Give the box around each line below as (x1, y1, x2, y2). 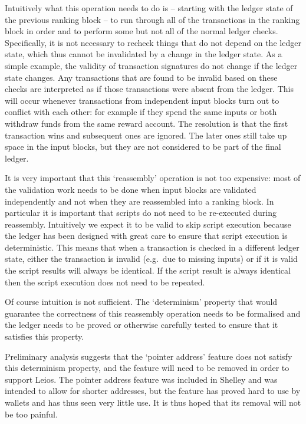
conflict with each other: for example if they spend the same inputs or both (5, 106, 277, 118)
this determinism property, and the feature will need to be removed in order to (5, 361, 289, 374)
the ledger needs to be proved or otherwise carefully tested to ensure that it (5, 318, 278, 331)
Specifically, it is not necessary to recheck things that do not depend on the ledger (5, 36, 301, 48)
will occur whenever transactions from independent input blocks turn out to (5, 94, 279, 106)
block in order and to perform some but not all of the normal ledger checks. (5, 25, 278, 37)
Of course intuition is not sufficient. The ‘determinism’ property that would (5, 295, 278, 308)
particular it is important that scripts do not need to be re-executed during (5, 206, 277, 219)
